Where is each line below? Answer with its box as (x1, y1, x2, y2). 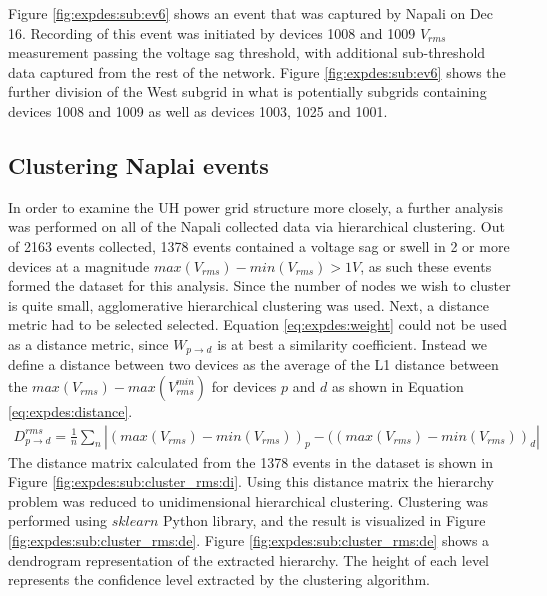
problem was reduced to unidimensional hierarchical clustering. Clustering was (8, 490, 489, 511)
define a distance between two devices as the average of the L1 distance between (8, 354, 499, 375)
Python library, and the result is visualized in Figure (163, 510, 486, 531)
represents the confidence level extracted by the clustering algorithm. (8, 569, 430, 590)
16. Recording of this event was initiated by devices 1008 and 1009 (8, 22, 416, 43)
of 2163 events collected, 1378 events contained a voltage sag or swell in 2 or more (8, 235, 510, 256)
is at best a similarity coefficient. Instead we (217, 333, 487, 354)
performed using (8, 510, 107, 531)
